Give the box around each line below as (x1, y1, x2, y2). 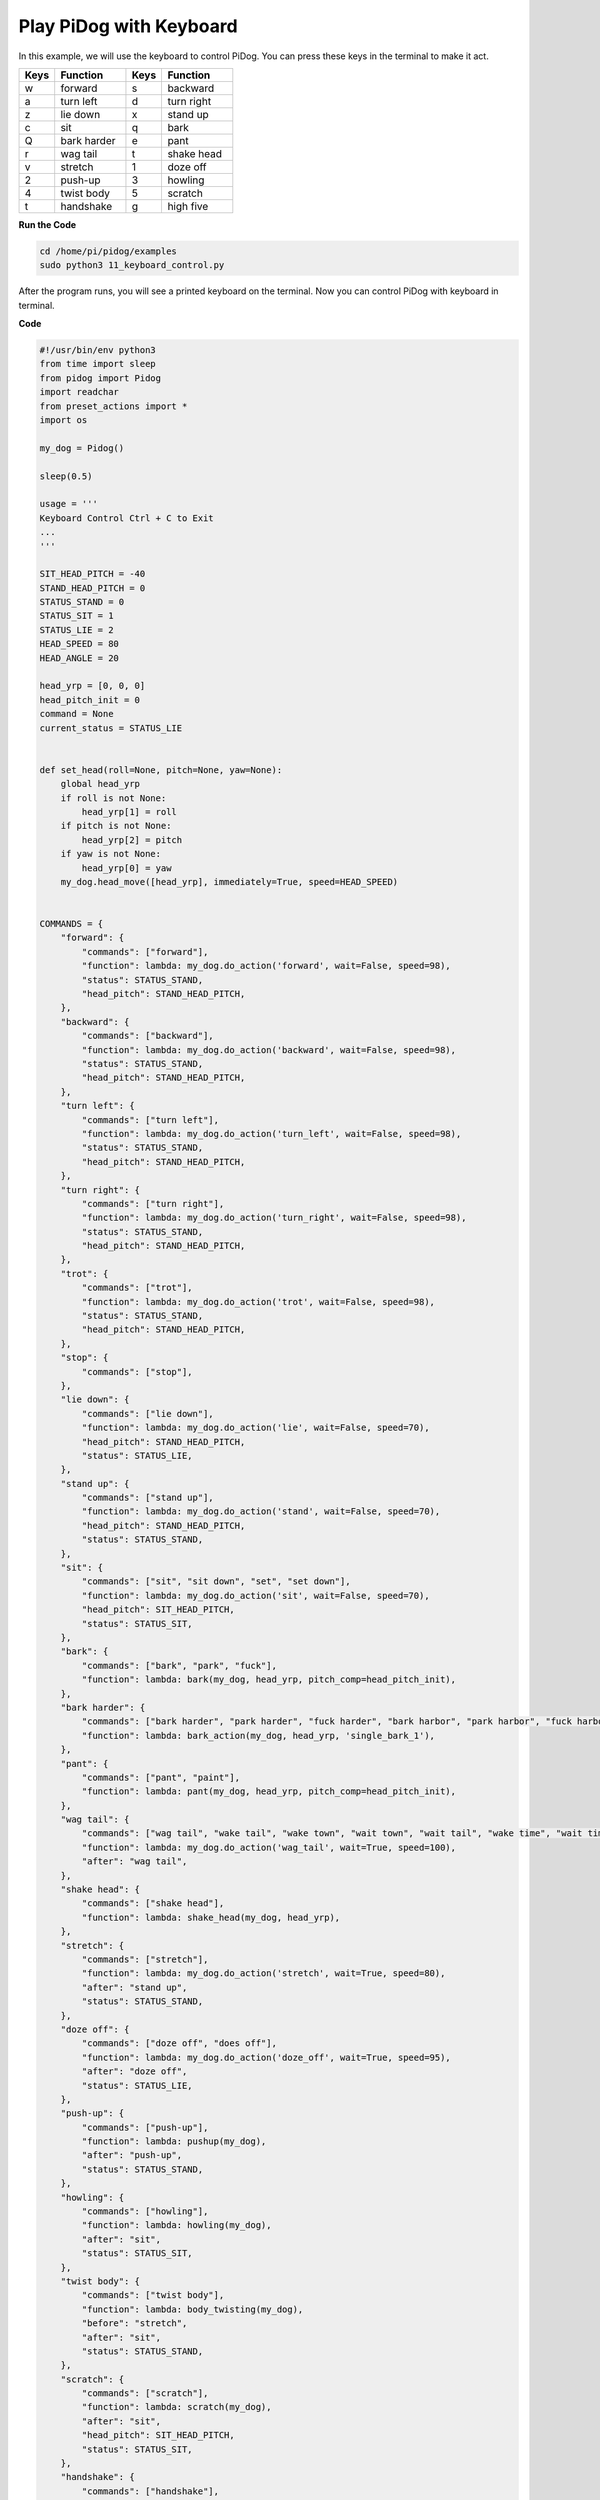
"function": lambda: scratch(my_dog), (81, 2401, 272, 2413)
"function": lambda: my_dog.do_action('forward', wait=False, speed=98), (81, 960, 452, 972)
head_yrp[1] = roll (81, 806, 177, 817)
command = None (39, 708, 114, 720)
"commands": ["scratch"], (81, 2388, 209, 2399)
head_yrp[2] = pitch (81, 834, 183, 845)
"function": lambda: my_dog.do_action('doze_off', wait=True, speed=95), (81, 2051, 452, 2063)
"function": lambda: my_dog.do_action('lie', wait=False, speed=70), (81, 1422, 430, 1434)
